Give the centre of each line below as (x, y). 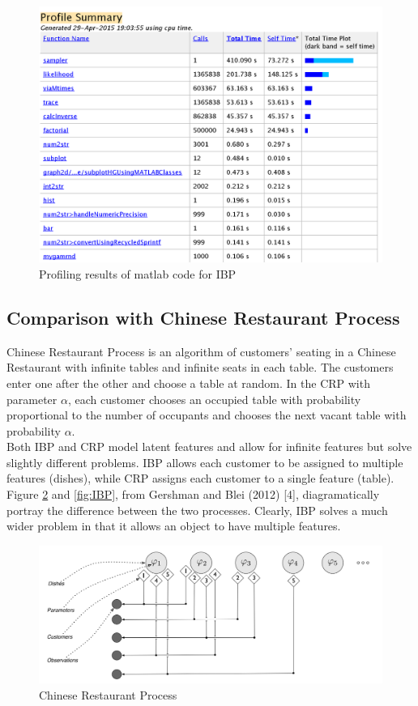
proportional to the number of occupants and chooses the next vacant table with (207, 415)
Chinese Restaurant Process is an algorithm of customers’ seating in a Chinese (201, 351)
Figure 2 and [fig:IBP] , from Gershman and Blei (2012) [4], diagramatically (193, 494)
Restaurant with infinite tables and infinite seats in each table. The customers (200, 367)
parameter (32, 399)
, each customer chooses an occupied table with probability (214, 399)
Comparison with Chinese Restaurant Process (203, 317)
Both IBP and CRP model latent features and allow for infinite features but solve (209, 447)
